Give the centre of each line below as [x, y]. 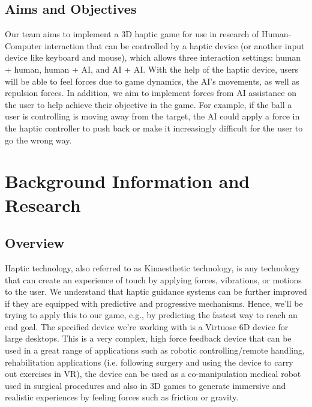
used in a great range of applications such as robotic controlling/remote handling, [155, 350]
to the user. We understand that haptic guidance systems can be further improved [156, 291]
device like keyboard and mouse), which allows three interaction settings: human [153, 57]
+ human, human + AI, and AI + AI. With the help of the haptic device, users [152, 69]
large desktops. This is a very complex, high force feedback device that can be [148, 338]
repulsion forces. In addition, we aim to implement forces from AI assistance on [151, 93]
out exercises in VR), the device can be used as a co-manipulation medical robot [153, 374]
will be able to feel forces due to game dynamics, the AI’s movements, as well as [152, 81]
